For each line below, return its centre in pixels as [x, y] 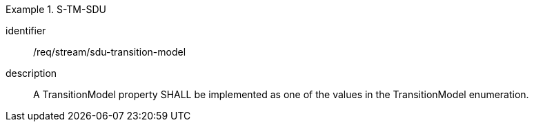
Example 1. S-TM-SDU [56, 9]
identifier [26, 31]
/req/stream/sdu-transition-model [110, 52]
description [31, 73]
